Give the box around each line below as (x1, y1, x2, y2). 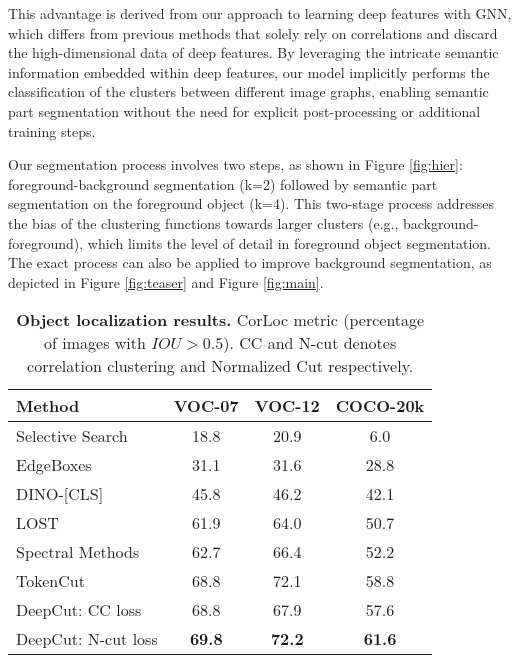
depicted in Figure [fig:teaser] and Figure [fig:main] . (8, 271, 324, 292)
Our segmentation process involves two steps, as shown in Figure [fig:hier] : (8, 154, 463, 175)
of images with (44, 331, 146, 355)
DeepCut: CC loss (16, 598, 142, 622)
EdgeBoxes (16, 453, 92, 477)
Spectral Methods (16, 540, 140, 564)
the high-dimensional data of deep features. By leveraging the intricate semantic (8, 42, 499, 63)
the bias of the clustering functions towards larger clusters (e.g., (8, 212, 399, 233)
